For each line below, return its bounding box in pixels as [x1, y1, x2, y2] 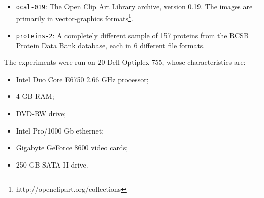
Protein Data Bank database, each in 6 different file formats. [16, 40, 205, 50]
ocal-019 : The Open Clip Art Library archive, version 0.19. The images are [16, 1, 253, 11]
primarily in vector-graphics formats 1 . [16, 11, 134, 23]
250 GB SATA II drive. [16, 159, 88, 170]
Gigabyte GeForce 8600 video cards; [16, 142, 128, 153]
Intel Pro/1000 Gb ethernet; [16, 125, 104, 136]
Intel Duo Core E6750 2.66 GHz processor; [16, 74, 149, 84]
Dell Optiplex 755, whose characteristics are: [107, 57, 246, 68]
